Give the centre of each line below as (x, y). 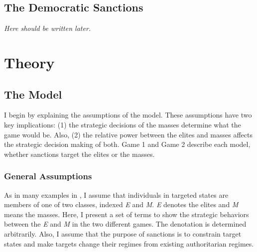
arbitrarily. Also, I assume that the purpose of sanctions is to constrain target (123, 233)
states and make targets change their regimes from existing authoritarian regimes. (129, 243)
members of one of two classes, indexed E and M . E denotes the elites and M (121, 204)
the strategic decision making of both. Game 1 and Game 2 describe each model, (127, 144)
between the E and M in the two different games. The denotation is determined (125, 224)
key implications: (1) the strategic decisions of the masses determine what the (123, 124)
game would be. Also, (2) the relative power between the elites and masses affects (128, 134)
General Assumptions (48, 176)
